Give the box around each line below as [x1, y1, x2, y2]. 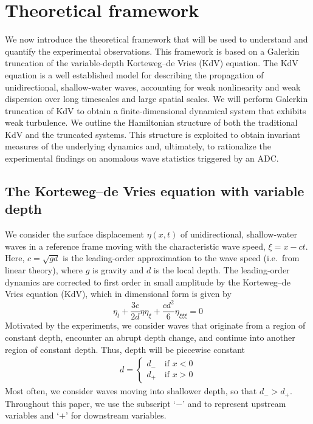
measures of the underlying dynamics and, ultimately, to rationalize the [5, 140, 271, 152]
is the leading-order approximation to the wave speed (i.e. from [63, 251, 300, 264]
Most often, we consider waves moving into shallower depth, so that [5, 385, 257, 397]
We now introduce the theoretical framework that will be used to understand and [5, 33, 308, 46]
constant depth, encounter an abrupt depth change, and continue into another [5, 330, 295, 343]
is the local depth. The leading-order [153, 264, 290, 276]
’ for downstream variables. [66, 409, 167, 422]
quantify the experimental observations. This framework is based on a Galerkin [5, 44, 300, 57]
